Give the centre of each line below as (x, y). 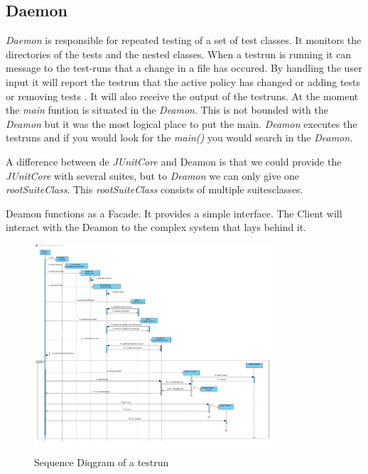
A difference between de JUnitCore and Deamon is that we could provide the (174, 161)
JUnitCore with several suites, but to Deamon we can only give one (153, 175)
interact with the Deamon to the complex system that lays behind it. (156, 227)
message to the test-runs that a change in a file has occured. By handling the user (184, 68)
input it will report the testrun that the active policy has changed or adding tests (183, 81)
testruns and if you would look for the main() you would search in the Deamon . (179, 138)
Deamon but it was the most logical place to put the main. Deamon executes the (182, 123)
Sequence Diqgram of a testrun (102, 462)
